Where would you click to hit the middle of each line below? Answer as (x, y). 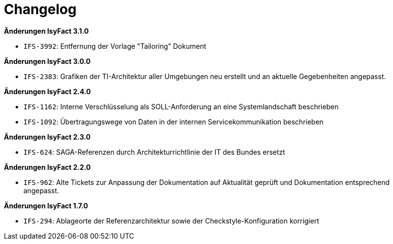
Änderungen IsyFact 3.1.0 (46, 31)
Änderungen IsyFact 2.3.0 (47, 137)
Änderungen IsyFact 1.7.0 (46, 205)
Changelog (40, 9)
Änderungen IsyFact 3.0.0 (47, 61)
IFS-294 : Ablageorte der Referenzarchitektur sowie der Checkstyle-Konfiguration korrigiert (171, 221)
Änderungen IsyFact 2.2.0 (47, 167)
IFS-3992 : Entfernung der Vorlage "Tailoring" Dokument (115, 46)
